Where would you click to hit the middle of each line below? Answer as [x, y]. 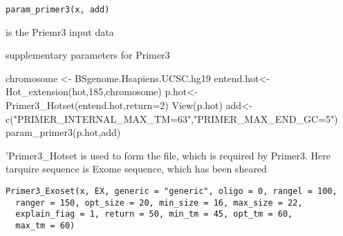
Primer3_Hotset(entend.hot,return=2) [87, 105]
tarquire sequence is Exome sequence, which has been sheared [136, 169]
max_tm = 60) [45, 225]
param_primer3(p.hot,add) [63, 132]
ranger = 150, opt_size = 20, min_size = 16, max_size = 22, [159, 203]
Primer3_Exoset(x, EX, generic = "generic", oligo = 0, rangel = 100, [171, 191]
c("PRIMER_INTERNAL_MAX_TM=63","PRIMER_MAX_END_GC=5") [172, 118]
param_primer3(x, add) [58, 10]
